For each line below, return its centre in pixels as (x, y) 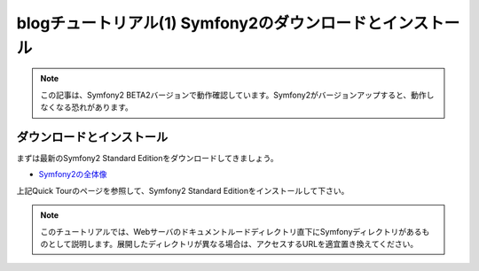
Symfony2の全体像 (73, 174)
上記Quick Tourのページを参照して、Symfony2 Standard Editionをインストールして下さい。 (183, 190)
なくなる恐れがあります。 (86, 107)
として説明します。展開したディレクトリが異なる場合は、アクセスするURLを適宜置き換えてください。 (233, 244)
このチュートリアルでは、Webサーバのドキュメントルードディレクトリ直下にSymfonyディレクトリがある (231, 231)
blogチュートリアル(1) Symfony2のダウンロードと (200, 23)
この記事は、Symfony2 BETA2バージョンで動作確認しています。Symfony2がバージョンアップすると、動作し (237, 95)
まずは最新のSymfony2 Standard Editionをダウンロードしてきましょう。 (147, 159)
